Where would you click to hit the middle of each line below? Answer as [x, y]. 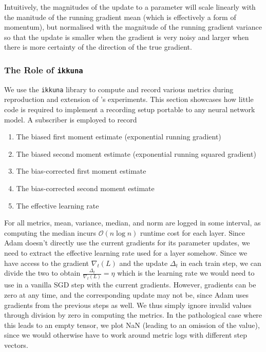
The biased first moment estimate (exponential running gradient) [119, 137]
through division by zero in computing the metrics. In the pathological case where [133, 315]
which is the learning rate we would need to [186, 273]
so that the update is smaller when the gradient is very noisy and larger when [127, 37]
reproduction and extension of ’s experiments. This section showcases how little [129, 99]
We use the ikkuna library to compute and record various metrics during [119, 89]
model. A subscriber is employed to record [71, 119]
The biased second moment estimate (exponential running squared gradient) [136, 153]
